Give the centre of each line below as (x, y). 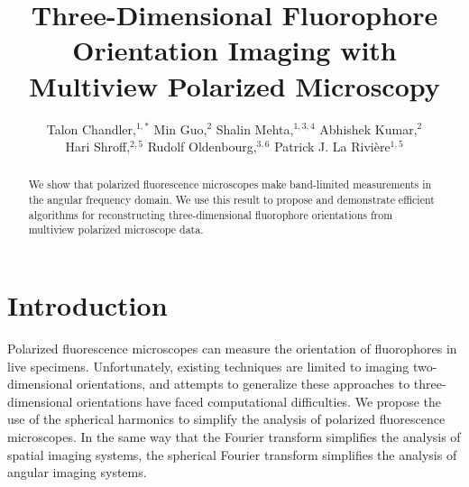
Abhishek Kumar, (368, 129)
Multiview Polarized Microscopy (234, 85)
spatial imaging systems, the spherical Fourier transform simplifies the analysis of (232, 454)
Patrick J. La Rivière (332, 147)
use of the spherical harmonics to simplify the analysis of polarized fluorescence (226, 419)
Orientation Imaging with (234, 50)
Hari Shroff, (98, 147)
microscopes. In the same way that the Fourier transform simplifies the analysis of (234, 437)
